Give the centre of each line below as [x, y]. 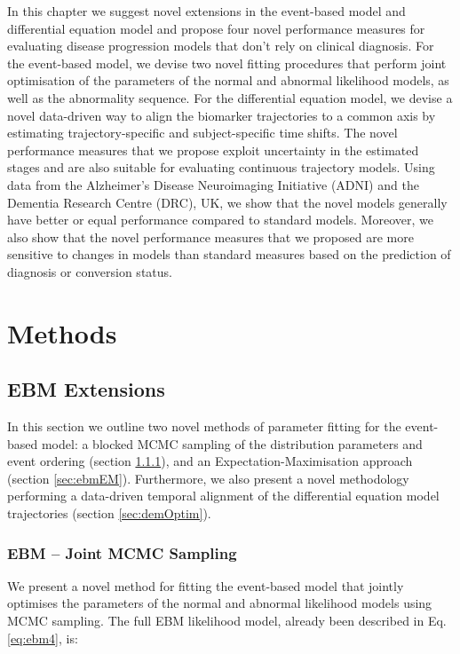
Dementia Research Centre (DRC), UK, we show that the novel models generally [227, 202]
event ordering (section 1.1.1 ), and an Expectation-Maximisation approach [210, 461]
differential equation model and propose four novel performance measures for [216, 28]
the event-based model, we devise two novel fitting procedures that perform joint [227, 63]
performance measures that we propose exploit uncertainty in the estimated [213, 150]
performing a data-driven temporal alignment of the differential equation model [223, 496]
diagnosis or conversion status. [90, 271]
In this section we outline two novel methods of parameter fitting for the [204, 426]
